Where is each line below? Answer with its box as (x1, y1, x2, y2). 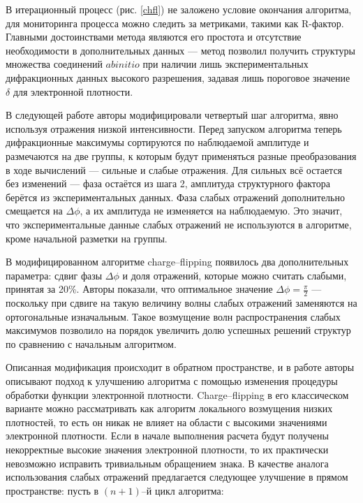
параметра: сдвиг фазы (6, 268, 103, 282)
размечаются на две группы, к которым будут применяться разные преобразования (6, 148, 357, 163)
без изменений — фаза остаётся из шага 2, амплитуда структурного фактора (6, 176, 330, 191)
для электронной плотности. (13, 84, 133, 99)
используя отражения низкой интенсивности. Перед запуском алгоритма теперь (6, 121, 342, 136)
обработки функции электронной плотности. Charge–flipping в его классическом (6, 387, 349, 402)
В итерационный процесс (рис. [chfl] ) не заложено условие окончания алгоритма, (6, 2, 352, 16)
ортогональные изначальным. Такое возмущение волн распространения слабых (6, 309, 341, 323)
